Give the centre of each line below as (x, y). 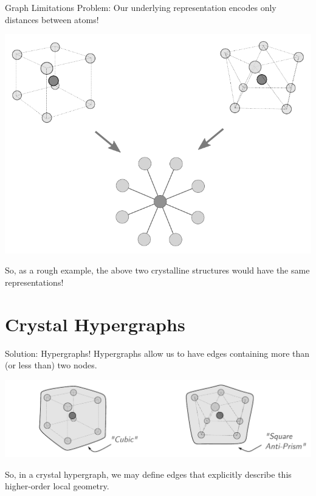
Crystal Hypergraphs (95, 324)
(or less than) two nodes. (51, 365)
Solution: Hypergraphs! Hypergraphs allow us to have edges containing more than (157, 353)
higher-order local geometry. (57, 486)
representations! (34, 282)
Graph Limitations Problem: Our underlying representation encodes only (141, 7)
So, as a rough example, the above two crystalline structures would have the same (157, 270)
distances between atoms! (52, 19)
